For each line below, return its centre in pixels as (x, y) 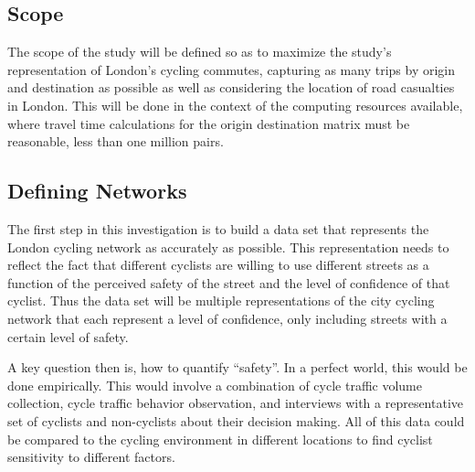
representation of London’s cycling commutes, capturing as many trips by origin (232, 69)
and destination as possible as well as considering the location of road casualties (231, 87)
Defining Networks (97, 191)
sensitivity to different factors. (91, 457)
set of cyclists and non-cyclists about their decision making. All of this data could (236, 420)
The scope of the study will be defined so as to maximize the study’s (200, 52)
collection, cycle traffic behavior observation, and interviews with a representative (235, 403)
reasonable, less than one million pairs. (116, 141)
